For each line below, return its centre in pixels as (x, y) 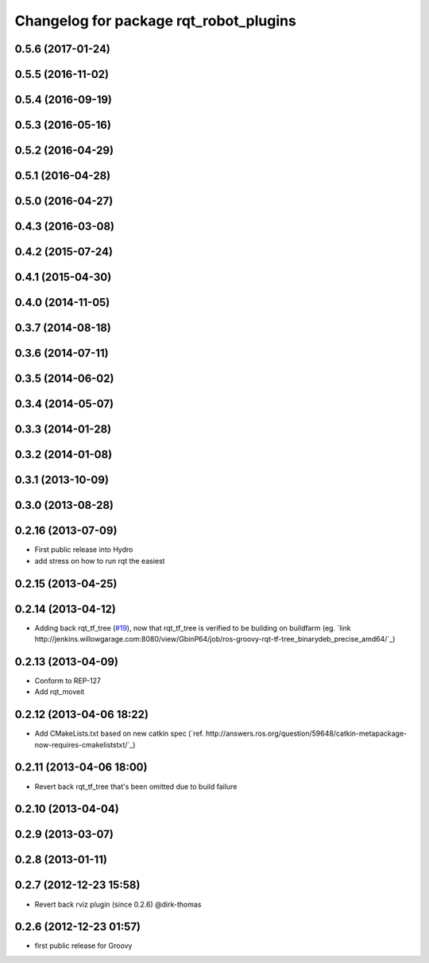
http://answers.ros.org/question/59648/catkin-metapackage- (306, 734)
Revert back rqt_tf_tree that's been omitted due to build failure (136, 786)
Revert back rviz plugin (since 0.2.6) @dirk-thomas (118, 904)
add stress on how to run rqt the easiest (100, 561)
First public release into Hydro (84, 549)
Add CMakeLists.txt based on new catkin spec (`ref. (119, 734)
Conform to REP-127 (68, 681)
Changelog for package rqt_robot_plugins (156, 21)
